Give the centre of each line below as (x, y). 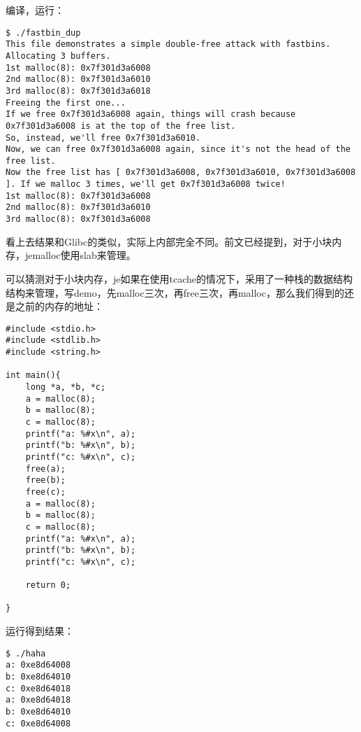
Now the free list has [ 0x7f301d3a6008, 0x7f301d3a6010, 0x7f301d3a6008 (181, 173)
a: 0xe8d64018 (38, 700)
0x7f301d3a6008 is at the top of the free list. (121, 126)
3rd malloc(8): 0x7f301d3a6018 (78, 91)
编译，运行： (35, 10)
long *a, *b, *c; (66, 387)
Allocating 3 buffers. (58, 56)
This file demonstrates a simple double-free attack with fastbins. (168, 44)
